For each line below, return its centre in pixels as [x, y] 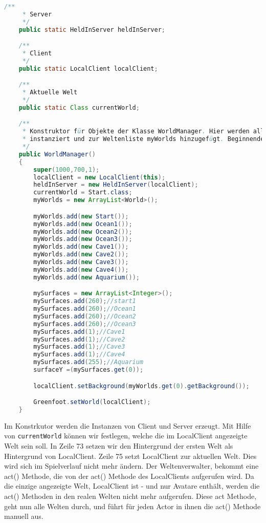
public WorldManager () [57, 154]
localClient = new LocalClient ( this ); [99, 177]
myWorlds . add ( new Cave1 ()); [81, 247]
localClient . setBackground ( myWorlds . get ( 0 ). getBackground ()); [141, 386]
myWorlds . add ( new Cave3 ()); [81, 262]
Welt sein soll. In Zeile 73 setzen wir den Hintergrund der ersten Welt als [119, 446]
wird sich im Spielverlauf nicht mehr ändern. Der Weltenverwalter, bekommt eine [131, 466]
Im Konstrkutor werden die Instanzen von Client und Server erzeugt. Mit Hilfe [128, 425]
